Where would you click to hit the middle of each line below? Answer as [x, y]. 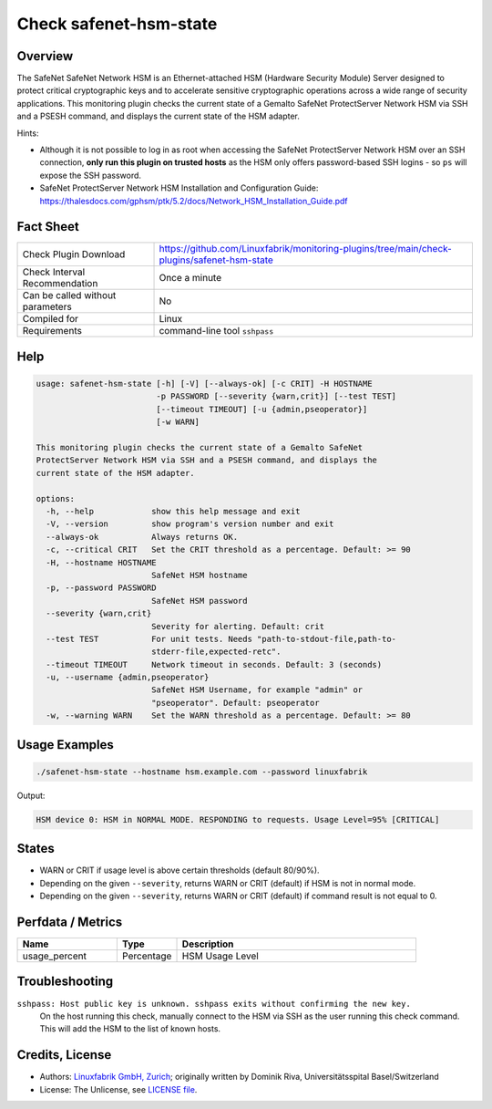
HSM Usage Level [220, 956]
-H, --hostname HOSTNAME [101, 562]
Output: [31, 795]
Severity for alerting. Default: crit [238, 626]
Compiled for [51, 319]
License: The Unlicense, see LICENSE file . [118, 1089]
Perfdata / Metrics [70, 922]
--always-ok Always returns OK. [142, 537]
